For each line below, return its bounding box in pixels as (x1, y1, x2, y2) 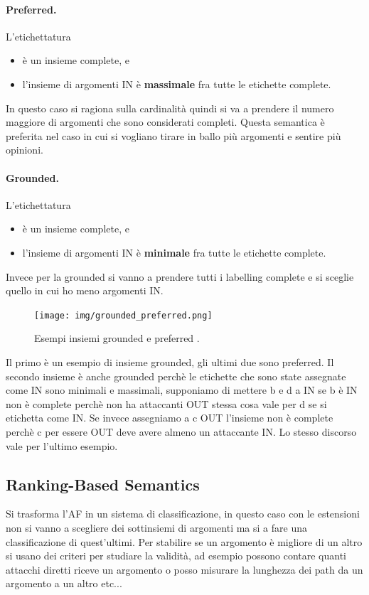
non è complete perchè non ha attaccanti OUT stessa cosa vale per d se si (6, 396, 327, 411)
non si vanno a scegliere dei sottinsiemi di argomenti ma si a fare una (6, 520, 307, 535)
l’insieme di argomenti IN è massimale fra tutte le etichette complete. (22, 76, 331, 91)
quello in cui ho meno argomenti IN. (6, 283, 164, 298)
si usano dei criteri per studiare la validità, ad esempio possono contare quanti (6, 548, 346, 563)
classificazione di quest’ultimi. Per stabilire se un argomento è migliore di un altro (6, 534, 363, 549)
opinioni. (6, 142, 43, 157)
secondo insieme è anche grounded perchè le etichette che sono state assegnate (6, 368, 346, 383)
